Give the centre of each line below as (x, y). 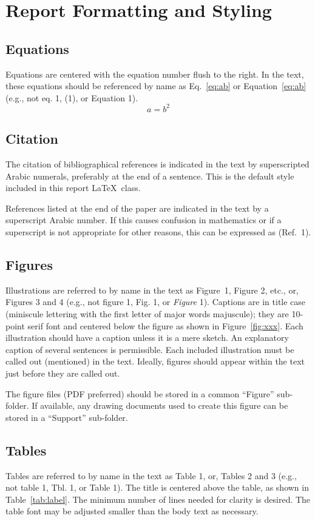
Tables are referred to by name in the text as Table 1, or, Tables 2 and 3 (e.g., (151, 475)
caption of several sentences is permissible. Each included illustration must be (150, 349)
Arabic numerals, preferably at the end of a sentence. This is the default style (150, 176)
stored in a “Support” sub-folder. (67, 417)
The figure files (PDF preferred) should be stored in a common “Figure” (140, 393)
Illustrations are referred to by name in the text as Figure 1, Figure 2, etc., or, (152, 290)
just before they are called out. (63, 373)
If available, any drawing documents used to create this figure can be (160, 405)
